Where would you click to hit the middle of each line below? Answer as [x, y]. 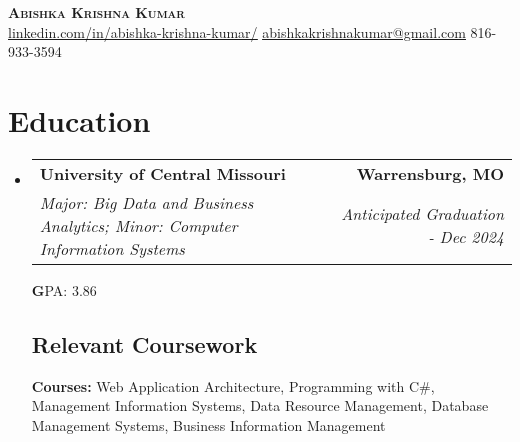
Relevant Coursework [144, 343]
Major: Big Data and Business [146, 202]
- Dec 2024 [466, 237]
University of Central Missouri [162, 173]
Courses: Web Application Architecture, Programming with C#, [233, 385]
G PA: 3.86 [64, 289]
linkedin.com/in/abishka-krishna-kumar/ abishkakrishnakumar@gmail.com [237, 31]
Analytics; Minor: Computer [138, 225]
